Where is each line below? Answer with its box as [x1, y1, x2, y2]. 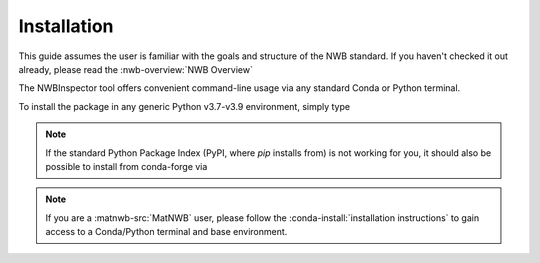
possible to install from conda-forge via [45, 160, 208, 172]
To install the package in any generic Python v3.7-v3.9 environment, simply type [18, 100, 350, 112]
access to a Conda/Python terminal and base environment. [45, 226, 288, 238]
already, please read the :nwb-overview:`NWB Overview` [18, 63, 254, 75]
